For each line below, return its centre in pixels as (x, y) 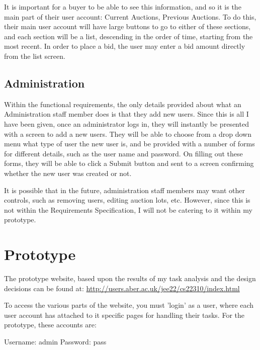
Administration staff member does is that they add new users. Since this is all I (126, 114)
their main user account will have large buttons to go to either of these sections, (127, 26)
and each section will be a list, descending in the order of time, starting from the (128, 36)
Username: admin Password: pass (55, 341)
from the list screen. (35, 56)
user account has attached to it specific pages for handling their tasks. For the (124, 315)
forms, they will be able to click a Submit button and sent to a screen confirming (129, 163)
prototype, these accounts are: (50, 325)
